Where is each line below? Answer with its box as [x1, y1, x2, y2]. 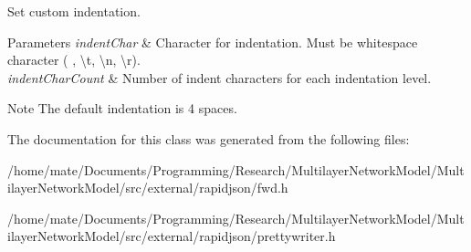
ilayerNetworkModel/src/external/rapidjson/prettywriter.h [7, 226, 336, 246]
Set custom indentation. [7, 2, 141, 20]
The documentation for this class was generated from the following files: [7, 129, 410, 148]
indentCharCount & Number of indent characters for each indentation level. [7, 68, 432, 87]
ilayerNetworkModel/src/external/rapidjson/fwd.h [7, 178, 288, 197]
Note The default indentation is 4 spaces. [7, 99, 237, 118]
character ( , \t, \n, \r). [7, 50, 141, 69]
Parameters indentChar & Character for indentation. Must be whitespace [7, 32, 418, 51]
